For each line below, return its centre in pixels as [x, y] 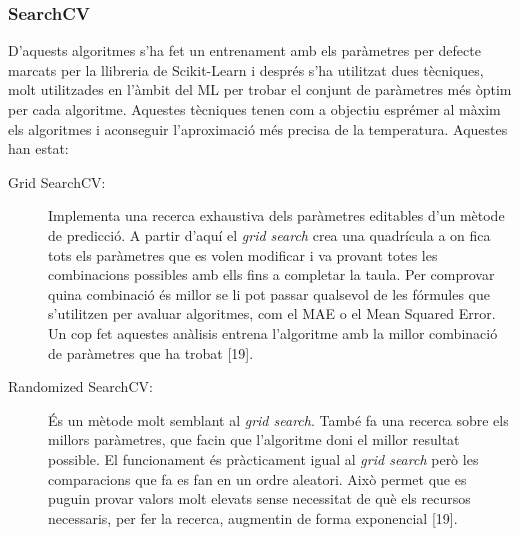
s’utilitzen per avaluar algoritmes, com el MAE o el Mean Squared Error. [272, 313]
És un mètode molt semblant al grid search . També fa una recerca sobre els [278, 419]
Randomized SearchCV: [80, 386]
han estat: [38, 148]
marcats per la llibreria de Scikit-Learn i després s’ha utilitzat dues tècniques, [246, 69]
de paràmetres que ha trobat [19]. [151, 352]
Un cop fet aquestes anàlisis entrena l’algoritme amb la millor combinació [273, 332]
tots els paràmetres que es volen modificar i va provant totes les [243, 254]
